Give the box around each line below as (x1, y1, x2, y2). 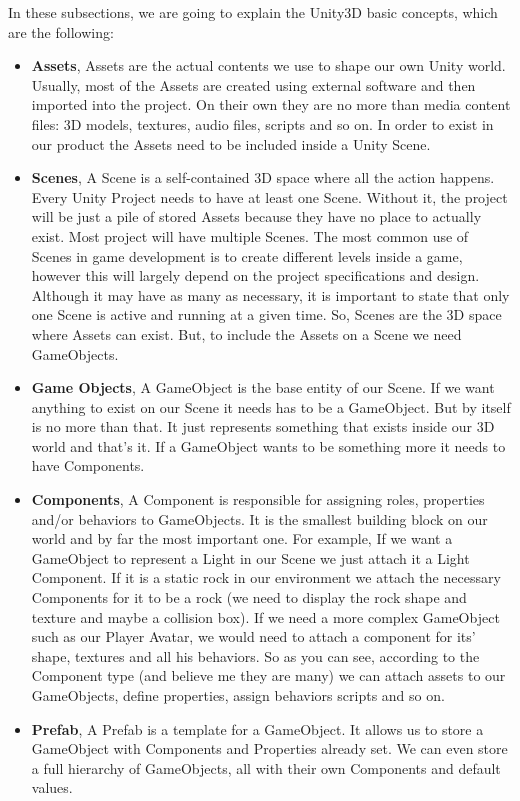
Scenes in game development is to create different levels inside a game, (31, 245, 463, 266)
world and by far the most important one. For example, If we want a (31, 528, 453, 549)
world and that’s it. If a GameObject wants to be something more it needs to (31, 435, 506, 456)
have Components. (31, 455, 145, 476)
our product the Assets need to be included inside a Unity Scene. (31, 133, 431, 154)
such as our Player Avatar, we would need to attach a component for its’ (31, 626, 476, 647)
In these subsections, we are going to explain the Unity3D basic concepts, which (8, 2, 498, 22)
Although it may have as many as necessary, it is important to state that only (31, 284, 510, 305)
